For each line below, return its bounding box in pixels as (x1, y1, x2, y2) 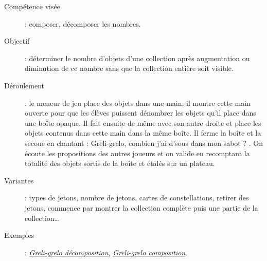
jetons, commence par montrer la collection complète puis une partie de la (25, 202, 258, 213)
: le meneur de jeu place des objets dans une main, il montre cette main (25, 97, 251, 108)
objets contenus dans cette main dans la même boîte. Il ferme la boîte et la (25, 127, 261, 138)
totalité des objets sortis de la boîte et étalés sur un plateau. (25, 158, 215, 169)
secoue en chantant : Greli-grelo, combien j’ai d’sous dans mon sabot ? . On (25, 137, 263, 148)
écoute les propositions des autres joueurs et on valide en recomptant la (25, 147, 250, 158)
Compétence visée (4, 1, 60, 11)
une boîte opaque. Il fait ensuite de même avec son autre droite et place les (25, 117, 261, 128)
